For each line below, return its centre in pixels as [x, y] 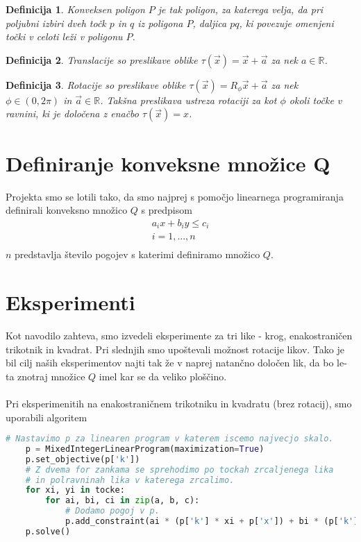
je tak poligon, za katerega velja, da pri [241, 9]
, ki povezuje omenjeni [286, 23]
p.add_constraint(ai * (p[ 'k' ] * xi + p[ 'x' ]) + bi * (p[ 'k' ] [212, 522]
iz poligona [160, 23]
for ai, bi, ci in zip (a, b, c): [123, 501]
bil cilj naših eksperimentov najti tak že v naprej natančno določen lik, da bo [170, 363]
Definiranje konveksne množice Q [168, 163]
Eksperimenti [70, 302]
